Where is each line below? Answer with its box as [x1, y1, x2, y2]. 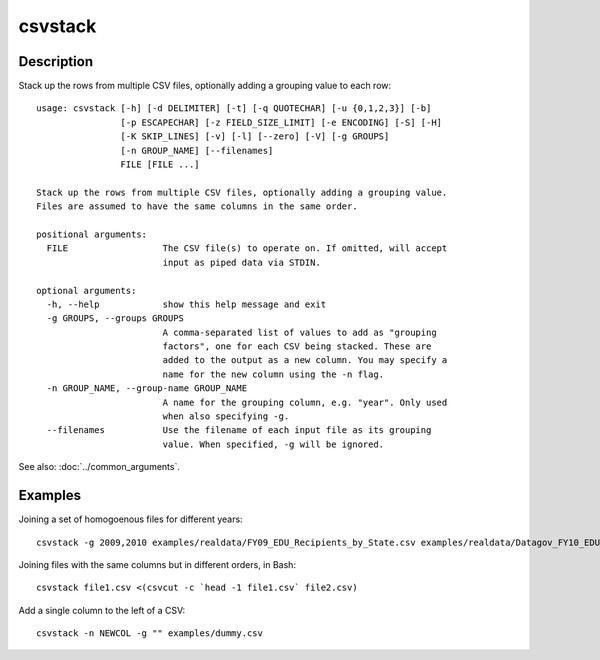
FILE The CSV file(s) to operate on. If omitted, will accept [46, 243, 448, 254]
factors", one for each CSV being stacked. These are [162, 341, 432, 352]
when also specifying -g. [162, 411, 290, 422]
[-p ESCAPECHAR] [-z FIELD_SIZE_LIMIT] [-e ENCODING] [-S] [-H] [120, 116, 443, 128]
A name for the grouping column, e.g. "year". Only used [162, 396, 448, 408]
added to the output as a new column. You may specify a [162, 355, 448, 366]
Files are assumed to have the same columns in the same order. [36, 201, 359, 212]
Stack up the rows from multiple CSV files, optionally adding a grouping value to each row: [18, 80, 392, 92]
